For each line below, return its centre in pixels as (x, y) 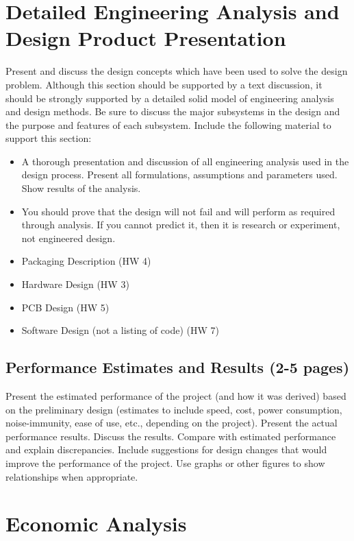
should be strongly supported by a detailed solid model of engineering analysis (170, 98)
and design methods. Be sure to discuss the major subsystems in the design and (173, 111)
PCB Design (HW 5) (65, 307)
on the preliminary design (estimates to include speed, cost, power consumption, (174, 409)
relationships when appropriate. (72, 476)
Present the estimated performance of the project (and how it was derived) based (176, 396)
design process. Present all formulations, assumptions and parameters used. (179, 175)
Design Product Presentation (146, 38)
